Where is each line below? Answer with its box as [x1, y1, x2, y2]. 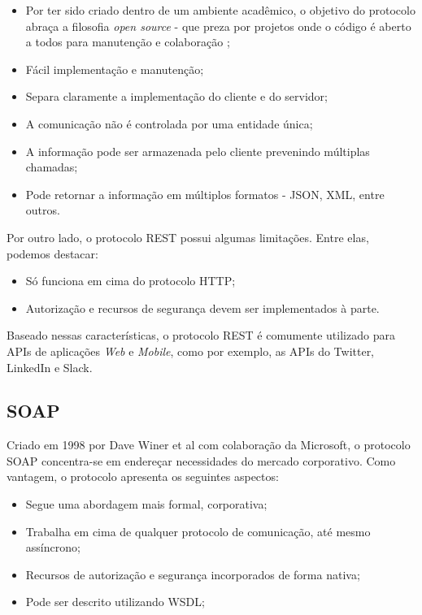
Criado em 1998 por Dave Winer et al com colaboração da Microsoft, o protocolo [7, 436, 411, 453]
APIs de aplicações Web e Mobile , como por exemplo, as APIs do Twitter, [7, 342, 375, 359]
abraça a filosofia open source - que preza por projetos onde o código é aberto [25, 17, 411, 34]
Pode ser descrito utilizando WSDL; [25, 593, 205, 610]
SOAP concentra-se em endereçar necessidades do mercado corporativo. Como [7, 452, 396, 469]
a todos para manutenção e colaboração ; [25, 33, 230, 50]
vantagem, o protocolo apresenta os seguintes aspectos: [7, 468, 279, 485]
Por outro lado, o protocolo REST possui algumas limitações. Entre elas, [7, 228, 369, 245]
